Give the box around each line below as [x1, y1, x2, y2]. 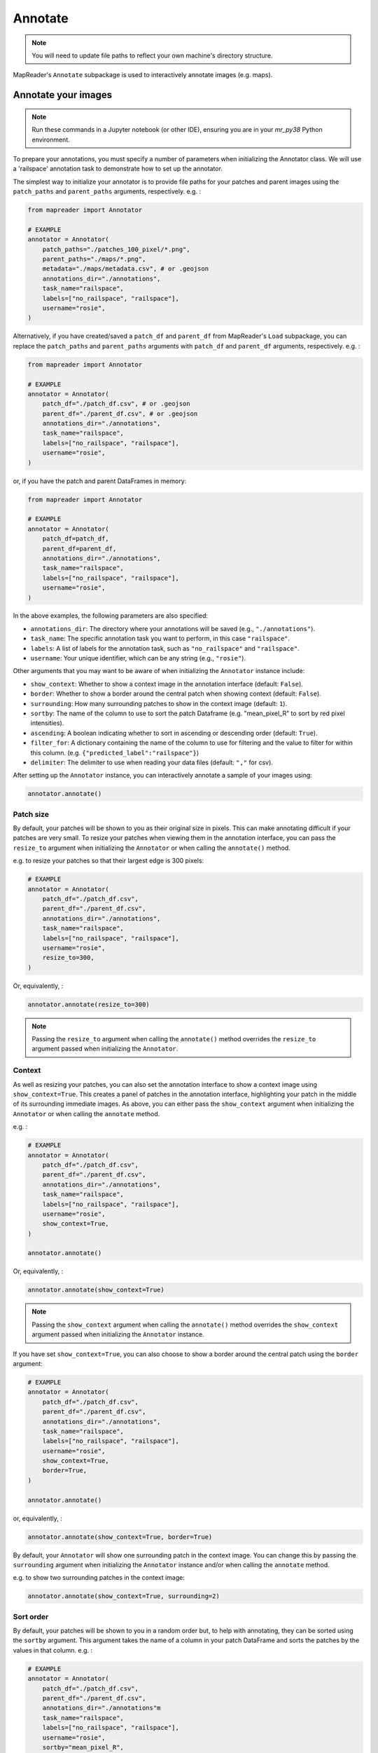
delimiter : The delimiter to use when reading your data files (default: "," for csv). [30, 758, 273, 766]
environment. [31, 135, 70, 144]
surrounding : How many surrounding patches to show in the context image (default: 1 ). [30, 699, 287, 708]
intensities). [30, 719, 64, 727]
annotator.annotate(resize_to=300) [27, 1000, 150, 1008]
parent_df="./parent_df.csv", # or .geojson [42, 410, 198, 417]
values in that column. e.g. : [13, 1646, 93, 1654]
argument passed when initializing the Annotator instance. [31, 1330, 204, 1339]
